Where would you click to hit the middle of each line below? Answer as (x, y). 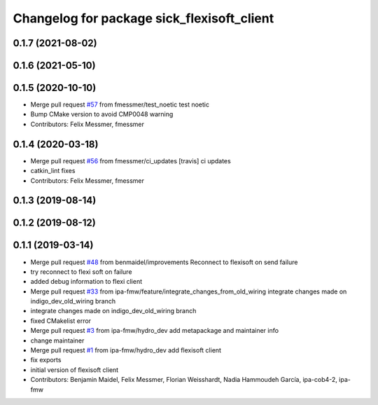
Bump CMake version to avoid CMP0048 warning (102, 114)
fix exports (46, 360)
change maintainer (57, 341)
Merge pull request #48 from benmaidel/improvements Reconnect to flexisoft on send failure (164, 262)
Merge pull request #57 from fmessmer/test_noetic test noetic (120, 104)
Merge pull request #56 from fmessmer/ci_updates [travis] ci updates (131, 160)
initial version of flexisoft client (75, 370)
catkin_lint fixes (53, 171)
